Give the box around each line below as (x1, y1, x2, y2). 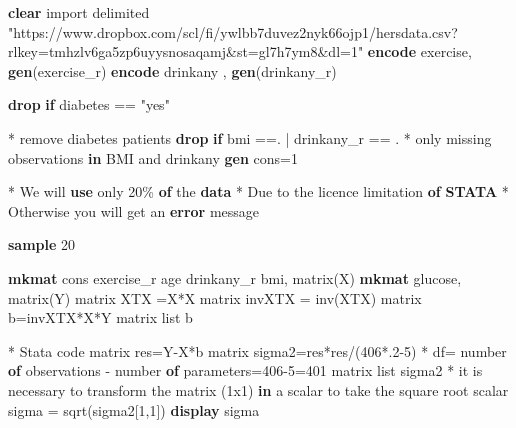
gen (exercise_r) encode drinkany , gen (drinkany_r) (8, 60, 337, 81)
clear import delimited (8, 2, 150, 22)
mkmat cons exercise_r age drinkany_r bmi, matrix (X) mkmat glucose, (8, 267, 462, 288)
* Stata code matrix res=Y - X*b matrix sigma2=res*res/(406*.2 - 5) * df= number (8, 340, 507, 361)
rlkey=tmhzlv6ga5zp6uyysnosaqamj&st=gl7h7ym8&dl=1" (8, 41, 364, 62)
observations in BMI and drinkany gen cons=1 (8, 147, 298, 168)
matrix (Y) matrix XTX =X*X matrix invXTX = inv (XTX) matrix (8, 287, 422, 308)
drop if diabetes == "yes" (8, 94, 170, 115)
